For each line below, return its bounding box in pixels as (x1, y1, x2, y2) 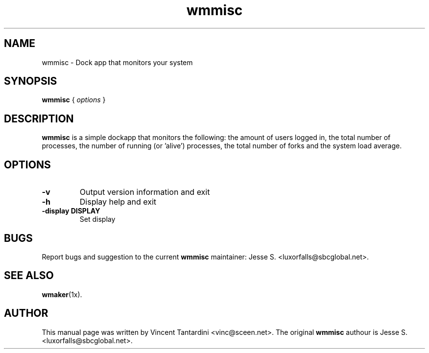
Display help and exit (79, 197, 157, 207)
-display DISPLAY (42, 207, 100, 215)
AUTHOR (4, 307, 48, 320)
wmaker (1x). (42, 290, 82, 299)
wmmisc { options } (42, 95, 106, 104)
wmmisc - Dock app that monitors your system (42, 58, 193, 67)
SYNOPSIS (4, 75, 57, 88)
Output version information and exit (79, 187, 210, 197)
